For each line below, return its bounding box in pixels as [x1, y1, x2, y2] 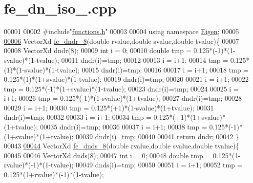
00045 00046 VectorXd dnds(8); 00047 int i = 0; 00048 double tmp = [4, 150, 211, 160]
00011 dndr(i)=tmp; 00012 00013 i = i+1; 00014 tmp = [61, 55, 229, 65]
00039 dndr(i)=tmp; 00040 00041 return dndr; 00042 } [76, 131, 239, 141]
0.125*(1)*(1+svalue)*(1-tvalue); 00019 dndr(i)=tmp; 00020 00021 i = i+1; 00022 [4, 74, 249, 84]
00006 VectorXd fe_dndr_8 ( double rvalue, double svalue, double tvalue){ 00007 [4, 36, 239, 46]
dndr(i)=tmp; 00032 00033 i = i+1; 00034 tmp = [4, 112, 151, 122]
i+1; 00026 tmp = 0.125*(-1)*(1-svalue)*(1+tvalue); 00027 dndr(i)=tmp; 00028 [4, 93, 242, 103]
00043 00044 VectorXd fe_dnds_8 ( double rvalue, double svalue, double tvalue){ [4, 141, 239, 151]
